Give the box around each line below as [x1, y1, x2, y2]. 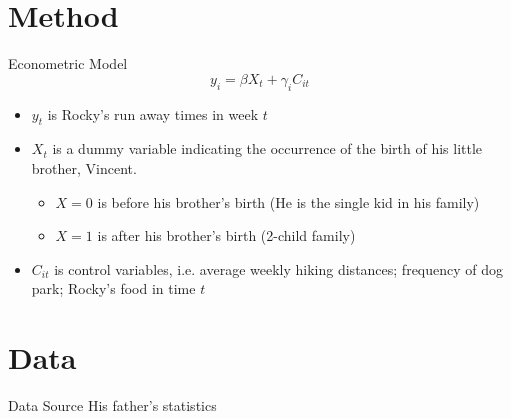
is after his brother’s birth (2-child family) [97, 225, 356, 246]
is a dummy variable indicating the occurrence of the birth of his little [52, 138, 483, 159]
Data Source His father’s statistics [8, 395, 217, 415]
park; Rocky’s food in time [31, 278, 196, 299]
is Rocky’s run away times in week [47, 103, 259, 124]
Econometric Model [8, 53, 128, 74]
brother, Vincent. [31, 157, 137, 178]
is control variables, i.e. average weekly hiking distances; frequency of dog [54, 258, 504, 279]
